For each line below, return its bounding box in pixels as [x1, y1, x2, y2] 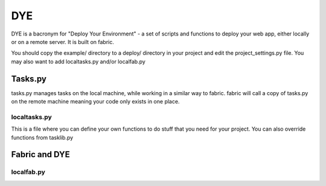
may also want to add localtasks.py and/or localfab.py [11, 58, 146, 65]
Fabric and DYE [11, 149, 70, 160]
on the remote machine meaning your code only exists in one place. [11, 98, 180, 105]
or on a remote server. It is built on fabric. [11, 38, 114, 45]
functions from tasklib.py [11, 134, 74, 141]
